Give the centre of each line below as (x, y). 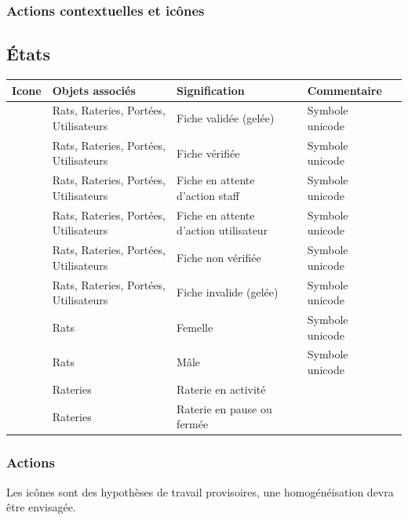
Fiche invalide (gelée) (228, 292)
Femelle (195, 327)
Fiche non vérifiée (219, 257)
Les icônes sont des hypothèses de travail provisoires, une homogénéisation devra (200, 491)
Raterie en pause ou (224, 408)
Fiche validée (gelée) (226, 118)
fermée (193, 424)
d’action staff (208, 195)
